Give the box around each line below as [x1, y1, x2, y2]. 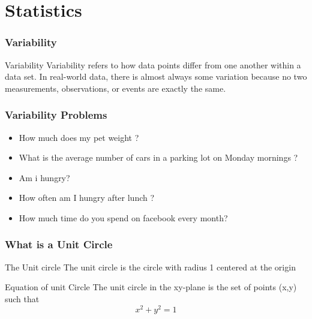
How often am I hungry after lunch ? [19, 191, 155, 204]
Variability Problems [5, 107, 107, 122]
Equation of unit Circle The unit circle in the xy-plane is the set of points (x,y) [5, 281, 297, 293]
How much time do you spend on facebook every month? [19, 211, 228, 224]
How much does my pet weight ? [19, 131, 139, 143]
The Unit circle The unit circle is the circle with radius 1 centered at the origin [5, 260, 296, 273]
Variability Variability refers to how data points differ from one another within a [5, 58, 301, 71]
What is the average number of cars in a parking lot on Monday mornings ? [19, 151, 298, 164]
